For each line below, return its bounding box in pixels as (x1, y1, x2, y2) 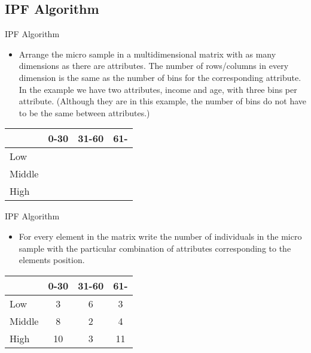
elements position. (19, 254, 85, 266)
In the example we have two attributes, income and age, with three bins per (19, 83, 297, 95)
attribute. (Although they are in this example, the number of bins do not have (19, 95, 306, 107)
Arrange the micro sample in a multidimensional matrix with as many (19, 47, 276, 60)
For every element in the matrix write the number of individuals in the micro (19, 230, 302, 242)
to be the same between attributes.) (19, 106, 150, 119)
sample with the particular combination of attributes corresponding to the (19, 242, 291, 254)
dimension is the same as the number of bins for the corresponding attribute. (19, 71, 301, 83)
